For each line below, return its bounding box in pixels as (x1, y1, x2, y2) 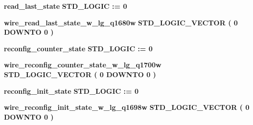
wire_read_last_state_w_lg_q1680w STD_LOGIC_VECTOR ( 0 (4, 17, 238, 27)
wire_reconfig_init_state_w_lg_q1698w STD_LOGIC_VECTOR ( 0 (4, 102, 250, 112)
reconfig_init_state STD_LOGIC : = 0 (4, 85, 139, 96)
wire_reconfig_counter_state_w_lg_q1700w (4, 60, 161, 70)
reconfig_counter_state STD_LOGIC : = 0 (4, 43, 153, 53)
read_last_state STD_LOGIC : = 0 (4, 1, 127, 11)
